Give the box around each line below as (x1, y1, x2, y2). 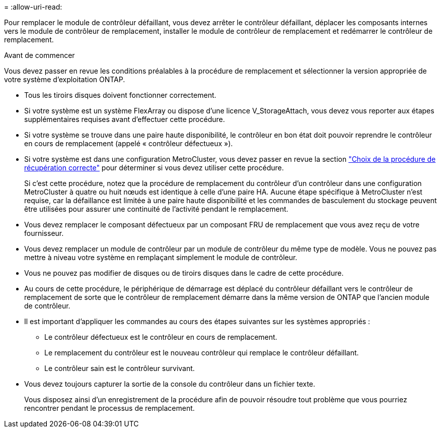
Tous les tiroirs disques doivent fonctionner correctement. (24, 91, 216, 99)
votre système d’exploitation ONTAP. (4, 75, 125, 84)
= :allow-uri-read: (4, 3, 62, 11)
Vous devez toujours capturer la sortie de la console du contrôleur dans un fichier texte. (24, 380, 316, 388)
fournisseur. (24, 229, 64, 237)
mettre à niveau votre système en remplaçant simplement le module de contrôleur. (24, 253, 298, 262)
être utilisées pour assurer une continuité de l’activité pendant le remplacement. (24, 205, 288, 213)
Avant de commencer (4, 51, 75, 59)
